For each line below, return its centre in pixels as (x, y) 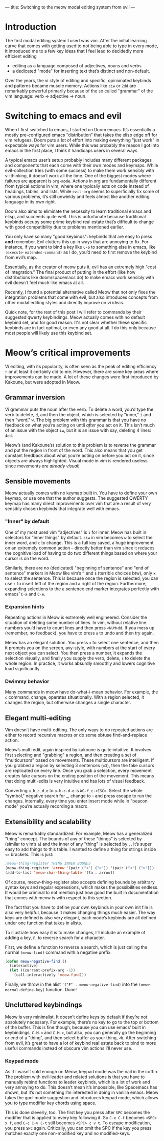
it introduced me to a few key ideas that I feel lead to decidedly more (74, 51)
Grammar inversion (35, 398)
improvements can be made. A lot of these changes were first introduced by (82, 377)
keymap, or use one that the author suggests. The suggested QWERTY (77, 498)
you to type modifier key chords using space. (51, 1103)
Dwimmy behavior (27, 681)
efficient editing (21, 56)
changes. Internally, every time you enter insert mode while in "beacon (76, 801)
